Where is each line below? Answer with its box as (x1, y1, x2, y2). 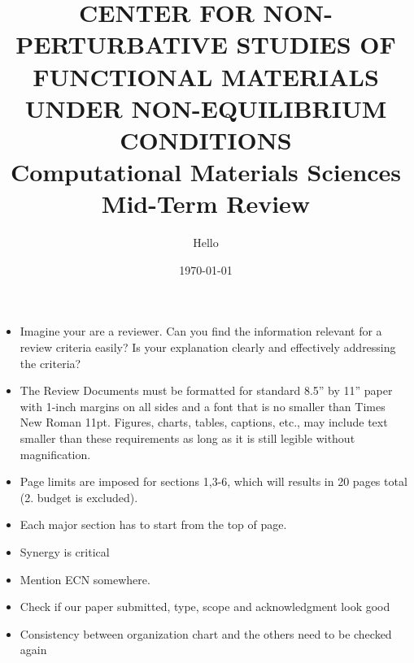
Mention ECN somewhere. (20, 570, 150, 587)
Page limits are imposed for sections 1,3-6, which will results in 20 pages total (20, 473, 407, 490)
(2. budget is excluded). (20, 488, 138, 505)
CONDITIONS (120, 123, 292, 156)
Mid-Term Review (101, 187, 311, 220)
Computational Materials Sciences (10, 155, 402, 188)
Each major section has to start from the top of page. (20, 516, 287, 533)
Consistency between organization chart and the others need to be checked (20, 625, 392, 642)
